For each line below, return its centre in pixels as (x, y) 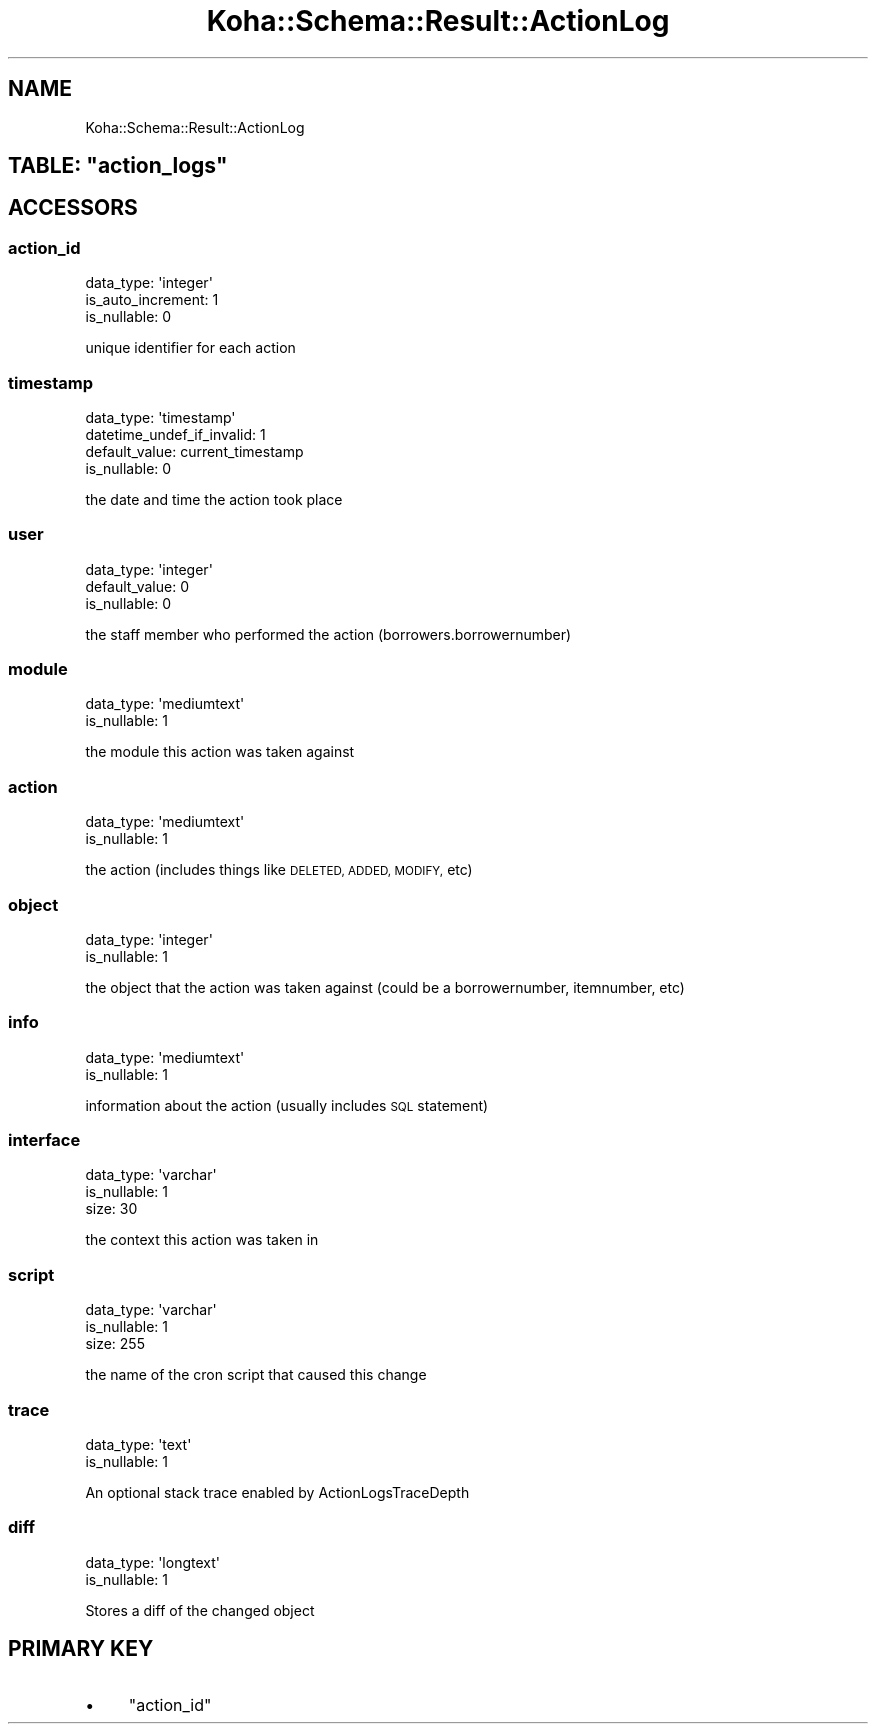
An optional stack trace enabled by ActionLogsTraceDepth (277, 1492)
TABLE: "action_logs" (118, 166)
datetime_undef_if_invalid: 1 (175, 434)
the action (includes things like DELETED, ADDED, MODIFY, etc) (279, 870)
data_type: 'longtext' (152, 1562)
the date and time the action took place (214, 499)
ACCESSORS (73, 208)
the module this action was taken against (220, 752)
